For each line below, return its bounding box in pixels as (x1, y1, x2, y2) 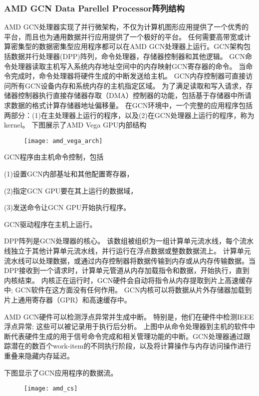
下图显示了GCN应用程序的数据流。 (4, 367, 118, 377)
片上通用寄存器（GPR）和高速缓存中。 (4, 294, 131, 304)
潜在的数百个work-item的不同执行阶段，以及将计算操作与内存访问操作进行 (10, 340, 252, 351)
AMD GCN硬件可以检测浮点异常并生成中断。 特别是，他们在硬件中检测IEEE (4, 311, 254, 321)
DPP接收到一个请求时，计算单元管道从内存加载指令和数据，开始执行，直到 (4, 265, 250, 275)
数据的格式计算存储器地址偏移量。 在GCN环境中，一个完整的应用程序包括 (10, 99, 253, 110)
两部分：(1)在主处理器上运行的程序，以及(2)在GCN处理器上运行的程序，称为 (4, 109, 255, 120)
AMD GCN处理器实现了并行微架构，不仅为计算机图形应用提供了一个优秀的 (4, 21, 249, 32)
